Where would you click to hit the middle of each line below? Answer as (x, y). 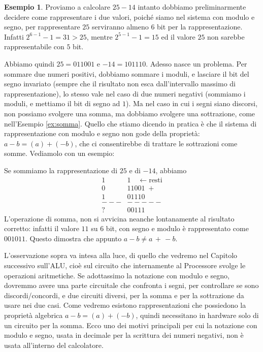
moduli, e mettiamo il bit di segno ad (62, 103)
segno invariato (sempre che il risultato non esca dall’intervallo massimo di (120, 84)
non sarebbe (226, 36)
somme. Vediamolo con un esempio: (59, 153)
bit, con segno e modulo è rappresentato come (177, 228)
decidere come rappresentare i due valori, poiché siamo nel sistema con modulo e (129, 17)
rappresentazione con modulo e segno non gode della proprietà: (102, 133)
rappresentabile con (34, 46)
